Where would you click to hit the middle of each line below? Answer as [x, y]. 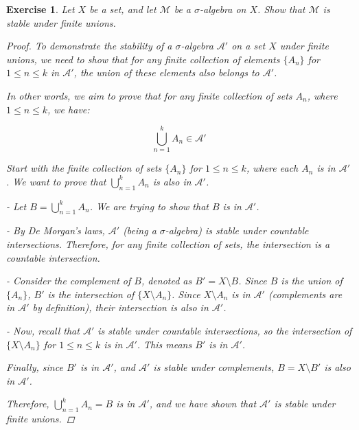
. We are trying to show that [149, 206]
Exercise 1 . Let [40, 9]
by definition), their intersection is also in [120, 307]
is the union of [312, 281]
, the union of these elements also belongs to [166, 72]
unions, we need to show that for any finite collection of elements [143, 59]
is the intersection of [91, 294]
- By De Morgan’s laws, [56, 230]
